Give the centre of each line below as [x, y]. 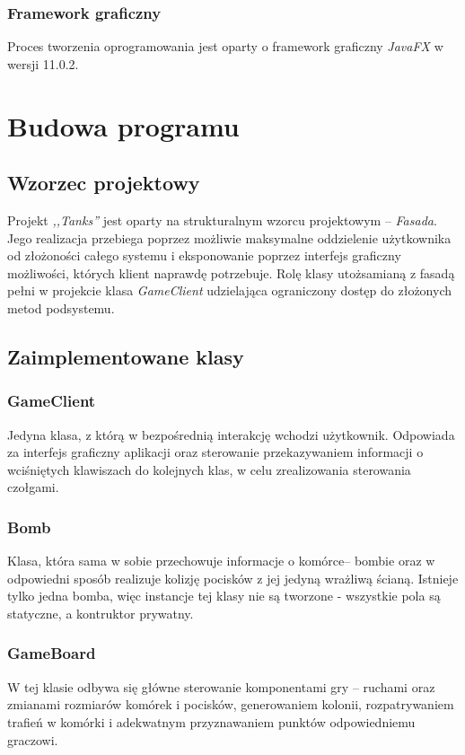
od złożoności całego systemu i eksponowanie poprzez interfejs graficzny [204, 255]
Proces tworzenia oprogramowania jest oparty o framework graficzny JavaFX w [225, 46]
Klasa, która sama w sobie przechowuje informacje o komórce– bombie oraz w [221, 561]
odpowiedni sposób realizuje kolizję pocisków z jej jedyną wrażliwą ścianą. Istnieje [233, 578]
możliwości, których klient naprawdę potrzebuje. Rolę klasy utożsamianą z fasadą [231, 272]
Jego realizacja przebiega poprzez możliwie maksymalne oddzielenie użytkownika [229, 237]
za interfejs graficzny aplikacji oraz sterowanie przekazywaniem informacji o [215, 452]
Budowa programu [123, 125]
